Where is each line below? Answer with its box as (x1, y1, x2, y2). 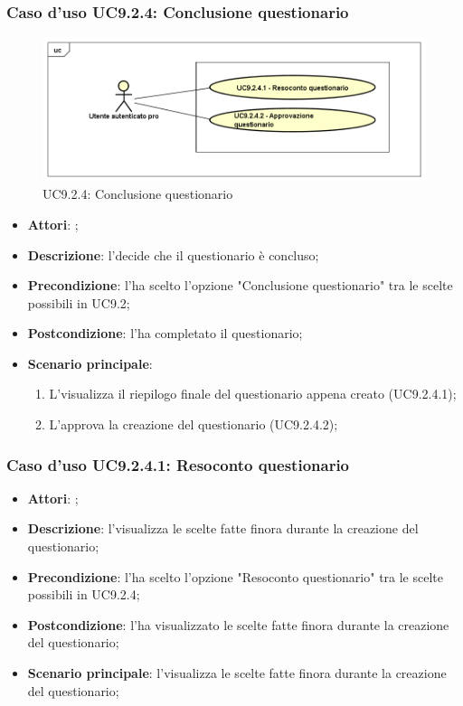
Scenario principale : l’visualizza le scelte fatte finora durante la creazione (27, 664, 447, 682)
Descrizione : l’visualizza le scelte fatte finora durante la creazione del (27, 519, 419, 538)
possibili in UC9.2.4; (27, 585, 140, 604)
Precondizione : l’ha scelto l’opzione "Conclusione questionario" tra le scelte (27, 276, 453, 295)
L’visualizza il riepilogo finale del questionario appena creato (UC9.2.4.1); (49, 384, 457, 403)
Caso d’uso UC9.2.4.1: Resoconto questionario (6, 453, 350, 475)
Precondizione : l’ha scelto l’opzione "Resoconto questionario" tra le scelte (27, 567, 443, 586)
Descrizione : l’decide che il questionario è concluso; (27, 245, 319, 264)
